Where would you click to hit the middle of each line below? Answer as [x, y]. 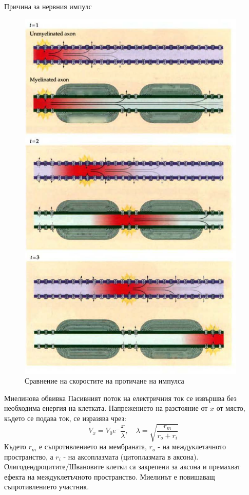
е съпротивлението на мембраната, [93, 446]
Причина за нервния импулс [48, 6]
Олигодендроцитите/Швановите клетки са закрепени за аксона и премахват [122, 467]
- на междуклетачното [192, 446]
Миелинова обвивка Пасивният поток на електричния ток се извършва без [120, 398]
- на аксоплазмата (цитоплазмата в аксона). [131, 456]
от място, [231, 408]
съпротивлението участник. [47, 487]
